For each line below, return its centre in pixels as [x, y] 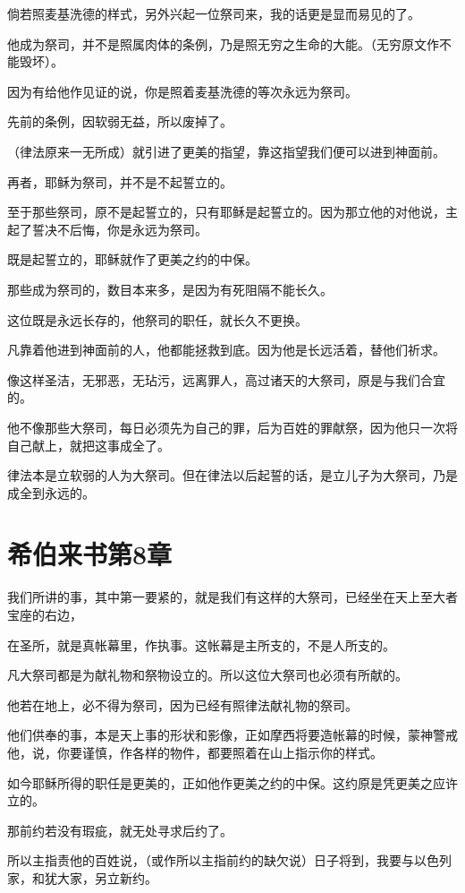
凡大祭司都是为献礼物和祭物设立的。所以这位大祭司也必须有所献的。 [207, 675]
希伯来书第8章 [90, 554]
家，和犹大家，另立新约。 [82, 877]
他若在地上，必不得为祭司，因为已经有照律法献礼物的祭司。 [182, 704]
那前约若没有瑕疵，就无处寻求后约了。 [120, 830]
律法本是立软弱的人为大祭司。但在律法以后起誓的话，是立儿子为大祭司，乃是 [232, 475]
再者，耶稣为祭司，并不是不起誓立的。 [120, 181]
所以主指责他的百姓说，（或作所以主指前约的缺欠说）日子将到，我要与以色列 [229, 860]
